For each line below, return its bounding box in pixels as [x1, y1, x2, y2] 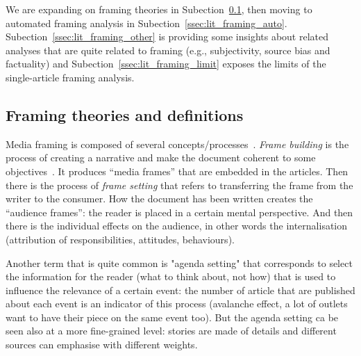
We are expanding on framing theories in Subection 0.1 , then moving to [6, 2, 312, 16]
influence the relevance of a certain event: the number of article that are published [6, 282, 355, 297]
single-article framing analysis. [6, 70, 135, 84]
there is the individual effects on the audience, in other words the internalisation [6, 218, 348, 233]
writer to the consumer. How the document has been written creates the [6, 191, 313, 206]
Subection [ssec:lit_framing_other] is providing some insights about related [6, 29, 329, 44]
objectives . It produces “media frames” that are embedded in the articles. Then [6, 163, 349, 178]
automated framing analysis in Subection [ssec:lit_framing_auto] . [6, 15, 287, 30]
